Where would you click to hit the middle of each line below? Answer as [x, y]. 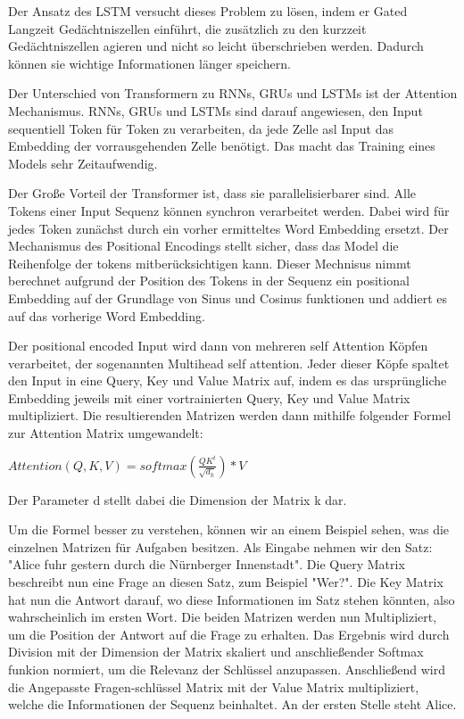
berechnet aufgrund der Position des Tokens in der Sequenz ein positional [209, 281]
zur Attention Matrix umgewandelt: [106, 433]
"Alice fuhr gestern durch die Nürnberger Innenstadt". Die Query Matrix [207, 564]
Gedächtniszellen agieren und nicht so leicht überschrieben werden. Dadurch [216, 46]
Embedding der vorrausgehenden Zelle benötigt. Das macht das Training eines [222, 146]
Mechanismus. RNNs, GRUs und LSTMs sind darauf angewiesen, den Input [215, 110]
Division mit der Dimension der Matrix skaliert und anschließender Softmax [216, 652]
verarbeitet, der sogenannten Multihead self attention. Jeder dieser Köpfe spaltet [229, 363]
